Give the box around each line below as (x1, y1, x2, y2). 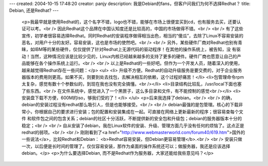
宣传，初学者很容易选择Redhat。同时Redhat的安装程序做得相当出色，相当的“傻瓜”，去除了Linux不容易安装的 (21, 33, 244, 39)
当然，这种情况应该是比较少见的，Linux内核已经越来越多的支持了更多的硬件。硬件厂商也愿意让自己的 (30, 53, 237, 59)
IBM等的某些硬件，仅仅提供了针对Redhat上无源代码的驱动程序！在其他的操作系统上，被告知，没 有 (34, 46, 237, 52)
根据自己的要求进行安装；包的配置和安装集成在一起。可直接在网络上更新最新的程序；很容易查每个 (39, 109, 239, 115)
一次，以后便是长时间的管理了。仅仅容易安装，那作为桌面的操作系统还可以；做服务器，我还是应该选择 (21, 143, 230, 149)
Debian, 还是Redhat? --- (9, 7, 59, 13)
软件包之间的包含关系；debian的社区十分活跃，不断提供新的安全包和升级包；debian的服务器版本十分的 (31, 116, 242, 122)
